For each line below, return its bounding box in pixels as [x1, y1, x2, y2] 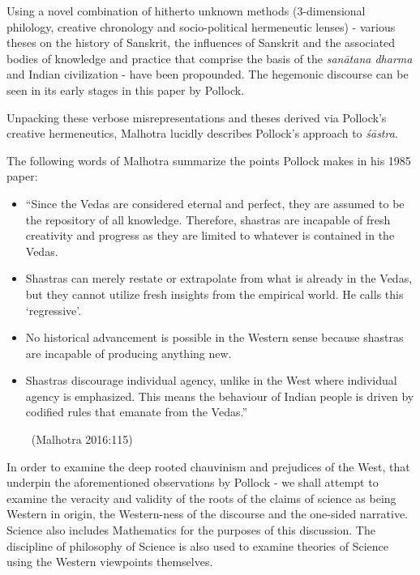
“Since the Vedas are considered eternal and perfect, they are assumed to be [25, 194, 405, 211]
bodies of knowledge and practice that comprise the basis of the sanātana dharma [6, 49, 413, 66]
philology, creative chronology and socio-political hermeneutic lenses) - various [6, 18, 396, 35]
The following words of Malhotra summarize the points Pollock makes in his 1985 [6, 151, 411, 168]
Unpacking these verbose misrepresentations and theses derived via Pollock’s [6, 109, 387, 126]
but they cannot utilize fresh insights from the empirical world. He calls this [25, 285, 404, 302]
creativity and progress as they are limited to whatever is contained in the [25, 227, 395, 244]
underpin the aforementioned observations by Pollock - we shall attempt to [6, 474, 379, 491]
